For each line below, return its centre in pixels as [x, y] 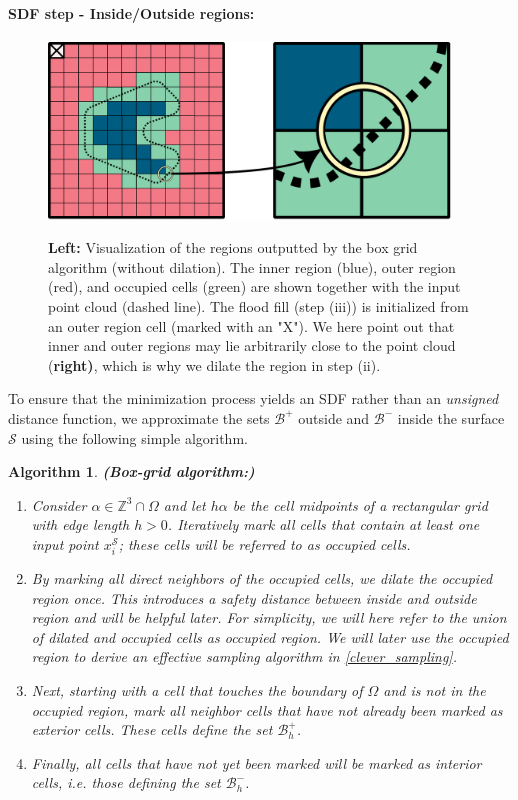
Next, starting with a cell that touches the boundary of [197, 690]
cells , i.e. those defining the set [126, 782]
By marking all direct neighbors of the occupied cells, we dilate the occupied [262, 578]
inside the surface [451, 417]
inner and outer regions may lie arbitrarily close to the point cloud [252, 345]
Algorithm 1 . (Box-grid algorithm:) [131, 471]
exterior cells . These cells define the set [152, 729]
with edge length [80, 524]
